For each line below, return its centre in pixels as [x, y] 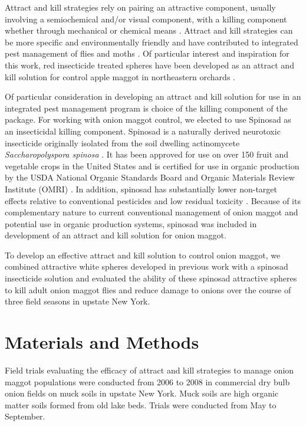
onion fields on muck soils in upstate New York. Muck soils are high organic [142, 393]
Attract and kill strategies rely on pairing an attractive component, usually [140, 7]
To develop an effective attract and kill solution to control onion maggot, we [143, 255]
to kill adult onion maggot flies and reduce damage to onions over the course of [148, 289]
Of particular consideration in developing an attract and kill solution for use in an [153, 96]
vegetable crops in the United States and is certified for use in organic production [152, 166]
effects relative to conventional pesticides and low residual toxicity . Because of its [153, 200]
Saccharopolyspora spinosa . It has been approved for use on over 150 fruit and [147, 154]
